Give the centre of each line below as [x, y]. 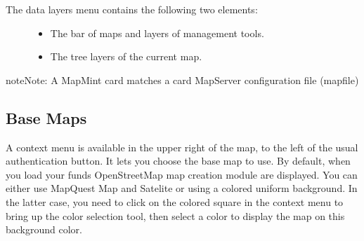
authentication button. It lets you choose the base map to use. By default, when [178, 161]
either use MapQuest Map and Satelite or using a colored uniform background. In [182, 188]
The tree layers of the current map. [126, 56]
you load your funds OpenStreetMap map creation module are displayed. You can [182, 174]
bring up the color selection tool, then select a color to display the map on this [175, 215]
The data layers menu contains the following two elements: [132, 9]
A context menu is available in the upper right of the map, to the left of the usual [182, 147]
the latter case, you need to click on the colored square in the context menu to [175, 201]
